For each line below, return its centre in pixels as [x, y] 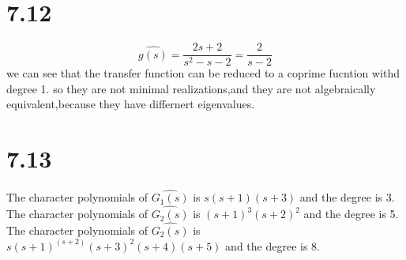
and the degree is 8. [273, 245]
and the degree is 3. [347, 197]
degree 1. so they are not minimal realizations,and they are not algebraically [191, 88]
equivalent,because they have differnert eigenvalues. [131, 104]
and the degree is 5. [351, 214]
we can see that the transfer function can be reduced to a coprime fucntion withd [203, 73]
